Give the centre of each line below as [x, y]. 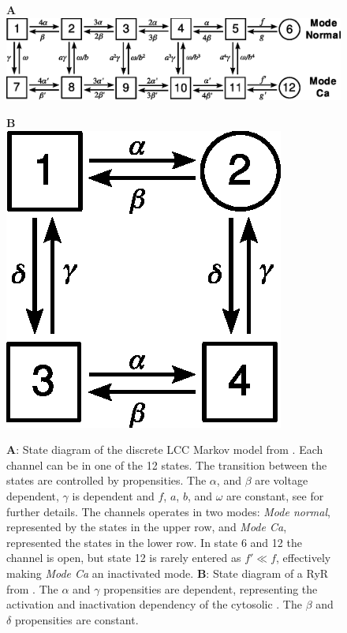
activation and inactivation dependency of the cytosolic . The [154, 604]
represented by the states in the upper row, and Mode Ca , [147, 527]
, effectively [304, 558]
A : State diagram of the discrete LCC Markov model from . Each [165, 449]
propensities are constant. [76, 619]
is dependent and [113, 496]
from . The [32, 588]
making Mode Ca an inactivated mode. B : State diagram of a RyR [168, 573]
